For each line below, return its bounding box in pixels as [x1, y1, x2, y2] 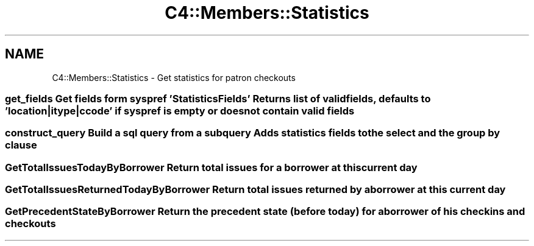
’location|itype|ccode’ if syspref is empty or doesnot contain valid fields [5, 104, 355, 117]
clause [5, 139, 37, 152]
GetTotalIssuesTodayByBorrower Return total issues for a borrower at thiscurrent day [5, 161, 418, 174]
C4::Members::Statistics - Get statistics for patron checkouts [52, 72, 296, 83]
